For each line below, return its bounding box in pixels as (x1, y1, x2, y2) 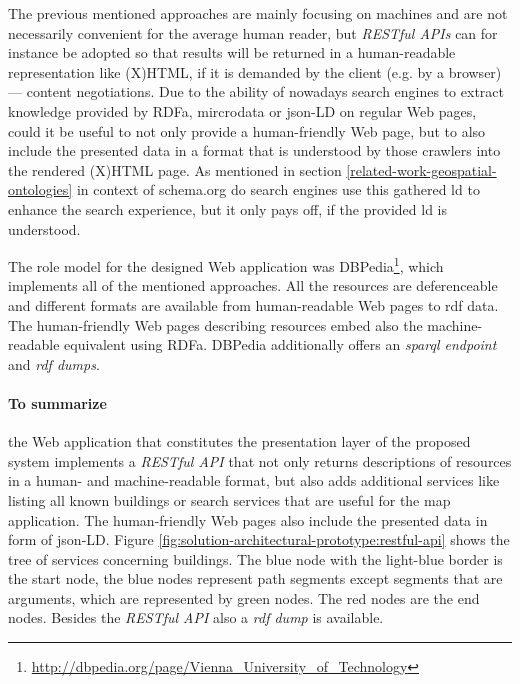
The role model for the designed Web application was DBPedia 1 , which (8, 253, 444, 276)
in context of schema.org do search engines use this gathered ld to (76, 179, 480, 200)
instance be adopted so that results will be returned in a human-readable (8, 42, 456, 63)
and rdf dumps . (8, 353, 100, 374)
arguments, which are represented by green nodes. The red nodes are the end (8, 587, 480, 608)
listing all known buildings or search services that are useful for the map (8, 489, 451, 510)
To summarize (8, 392, 107, 413)
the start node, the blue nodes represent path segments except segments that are (8, 568, 503, 589)
